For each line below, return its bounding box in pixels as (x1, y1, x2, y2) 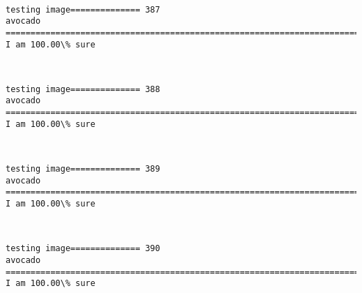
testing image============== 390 (6, 243, 160, 254)
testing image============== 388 (6, 84, 160, 94)
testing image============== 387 (6, 4, 160, 15)
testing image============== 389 (6, 164, 160, 174)
